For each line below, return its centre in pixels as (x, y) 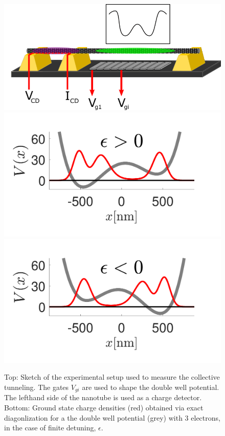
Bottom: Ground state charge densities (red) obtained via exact (104, 407)
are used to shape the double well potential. (151, 387)
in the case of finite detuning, (50, 428)
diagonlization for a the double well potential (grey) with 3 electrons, (112, 417)
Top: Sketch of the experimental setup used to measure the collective (112, 377)
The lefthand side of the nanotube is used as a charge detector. (103, 397)
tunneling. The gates (37, 387)
